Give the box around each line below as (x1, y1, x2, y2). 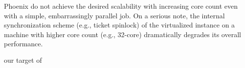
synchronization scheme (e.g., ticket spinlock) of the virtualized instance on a (4, 20, 235, 30)
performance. (4, 39, 43, 49)
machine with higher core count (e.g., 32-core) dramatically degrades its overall (4, 29, 241, 39)
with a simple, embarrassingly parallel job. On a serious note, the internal (4, 10, 225, 20)
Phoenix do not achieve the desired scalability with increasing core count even (4, 1, 238, 11)
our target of (4, 54, 42, 65)
